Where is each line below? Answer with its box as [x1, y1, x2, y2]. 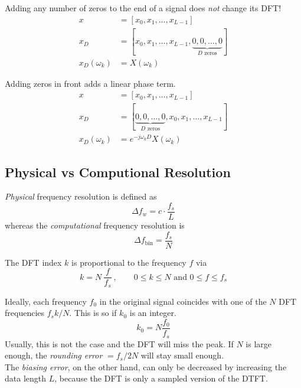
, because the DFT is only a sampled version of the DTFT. [54, 372, 268, 384]
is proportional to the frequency [71, 256, 187, 268]
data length [5, 372, 47, 384]
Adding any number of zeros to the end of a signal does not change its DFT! [5, 2, 282, 14]
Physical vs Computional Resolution [5, 162, 231, 181]
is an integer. [129, 307, 176, 319]
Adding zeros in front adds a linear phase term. [5, 77, 176, 89]
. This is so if [69, 307, 117, 319]
